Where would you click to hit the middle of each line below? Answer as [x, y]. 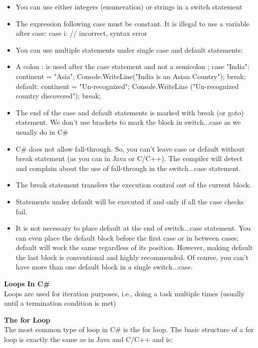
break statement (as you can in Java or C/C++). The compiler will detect [129, 158]
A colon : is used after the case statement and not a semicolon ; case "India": [132, 66]
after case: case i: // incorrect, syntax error [81, 33]
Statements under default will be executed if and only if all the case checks [130, 201]
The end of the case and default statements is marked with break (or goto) [130, 112]
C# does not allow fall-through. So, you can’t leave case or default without [130, 148]
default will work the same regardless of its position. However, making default [134, 247]
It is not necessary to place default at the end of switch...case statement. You [133, 228]
